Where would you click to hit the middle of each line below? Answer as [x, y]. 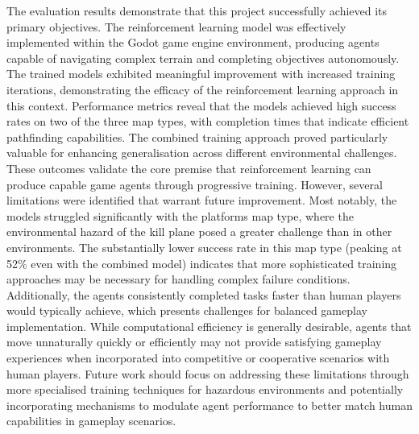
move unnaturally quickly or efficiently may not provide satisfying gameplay [194, 342]
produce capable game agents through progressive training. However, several [195, 184]
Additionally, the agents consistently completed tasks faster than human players [204, 294]
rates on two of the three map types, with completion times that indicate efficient [208, 121]
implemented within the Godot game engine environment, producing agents [193, 42]
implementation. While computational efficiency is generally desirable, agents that [209, 326]
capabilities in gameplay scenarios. [91, 421]
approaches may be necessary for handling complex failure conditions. [178, 279]
